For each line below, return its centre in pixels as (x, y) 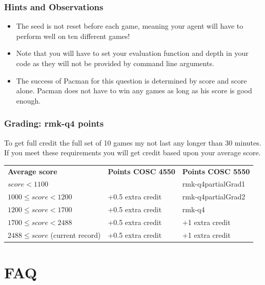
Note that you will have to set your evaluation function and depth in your (132, 53)
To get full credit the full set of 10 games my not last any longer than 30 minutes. (133, 142)
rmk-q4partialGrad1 (214, 184)
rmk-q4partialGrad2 (214, 197)
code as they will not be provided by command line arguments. (115, 63)
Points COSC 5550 (216, 171)
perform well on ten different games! (73, 36)
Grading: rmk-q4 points (54, 123)
